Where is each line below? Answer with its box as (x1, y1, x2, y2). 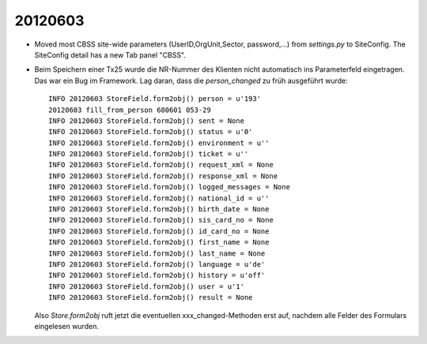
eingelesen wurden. (34, 321, 99, 331)
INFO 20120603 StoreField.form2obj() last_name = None (48, 249, 266, 258)
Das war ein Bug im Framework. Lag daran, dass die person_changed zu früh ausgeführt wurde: (34, 76, 348, 85)
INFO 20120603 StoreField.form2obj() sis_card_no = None (48, 215, 274, 225)
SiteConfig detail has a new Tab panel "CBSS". (34, 50, 186, 59)
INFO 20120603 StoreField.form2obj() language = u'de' (48, 260, 266, 268)
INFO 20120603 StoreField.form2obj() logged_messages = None (48, 182, 290, 192)
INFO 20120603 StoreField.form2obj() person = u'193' (48, 95, 261, 103)
